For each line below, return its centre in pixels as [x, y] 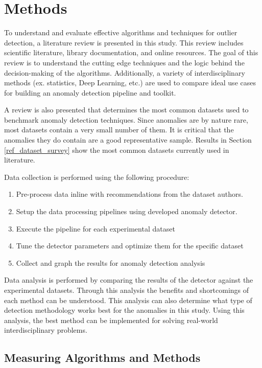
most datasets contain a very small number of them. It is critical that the [119, 130]
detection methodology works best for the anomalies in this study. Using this [124, 310]
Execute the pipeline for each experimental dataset [96, 228]
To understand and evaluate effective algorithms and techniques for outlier [121, 32]
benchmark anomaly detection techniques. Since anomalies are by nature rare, [126, 119]
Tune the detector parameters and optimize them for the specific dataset [130, 246]
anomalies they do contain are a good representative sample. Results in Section [128, 140]
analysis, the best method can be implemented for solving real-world [111, 320]
